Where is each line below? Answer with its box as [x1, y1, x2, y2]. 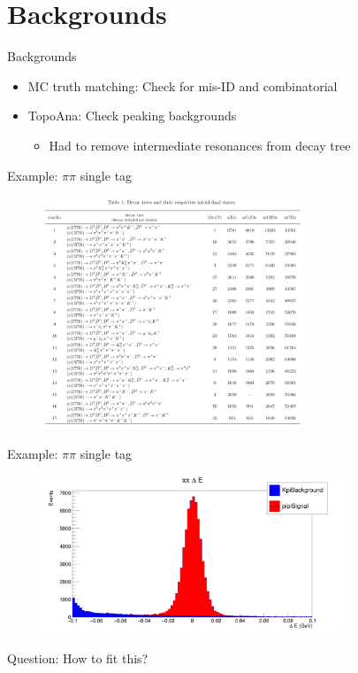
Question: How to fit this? [7, 648, 149, 667]
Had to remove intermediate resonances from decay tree [49, 135, 351, 154]
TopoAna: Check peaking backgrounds [27, 106, 237, 125]
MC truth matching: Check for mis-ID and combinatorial [27, 76, 338, 95]
